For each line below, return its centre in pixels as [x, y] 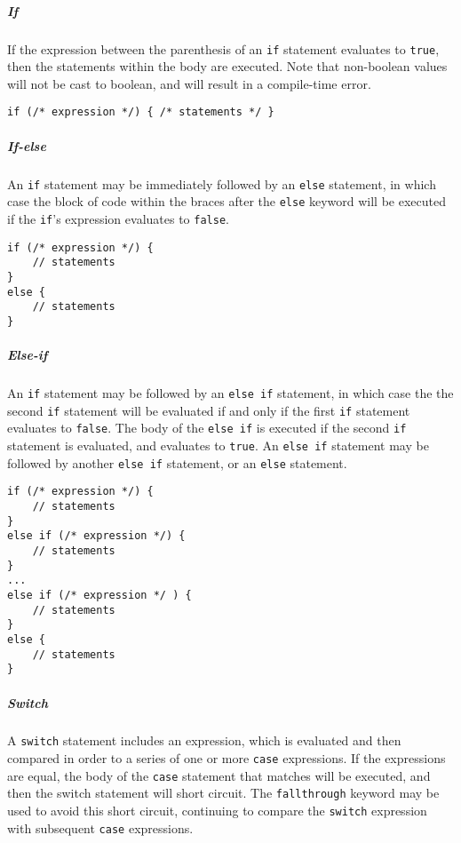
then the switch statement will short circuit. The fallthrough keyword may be [223, 793]
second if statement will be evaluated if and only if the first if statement [209, 410]
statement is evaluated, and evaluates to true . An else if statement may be [218, 445]
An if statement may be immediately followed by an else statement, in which [222, 183]
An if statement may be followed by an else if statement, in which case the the [230, 393]
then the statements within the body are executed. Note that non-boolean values [227, 66]
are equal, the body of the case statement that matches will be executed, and [219, 775]
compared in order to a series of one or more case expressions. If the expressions [227, 758]
